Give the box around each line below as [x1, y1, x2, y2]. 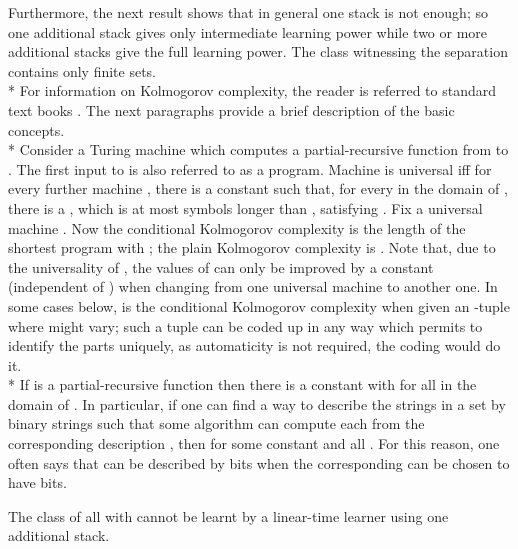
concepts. [8, 119, 65, 140]
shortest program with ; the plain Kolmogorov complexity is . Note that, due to [8, 237, 496, 258]
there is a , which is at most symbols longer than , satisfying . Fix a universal [8, 197, 483, 218]
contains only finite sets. [8, 60, 157, 81]
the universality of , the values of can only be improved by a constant [8, 256, 434, 277]
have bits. [8, 472, 67, 493]
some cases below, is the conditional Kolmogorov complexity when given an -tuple [8, 295, 510, 316]
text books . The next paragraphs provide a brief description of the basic [8, 99, 455, 120]
